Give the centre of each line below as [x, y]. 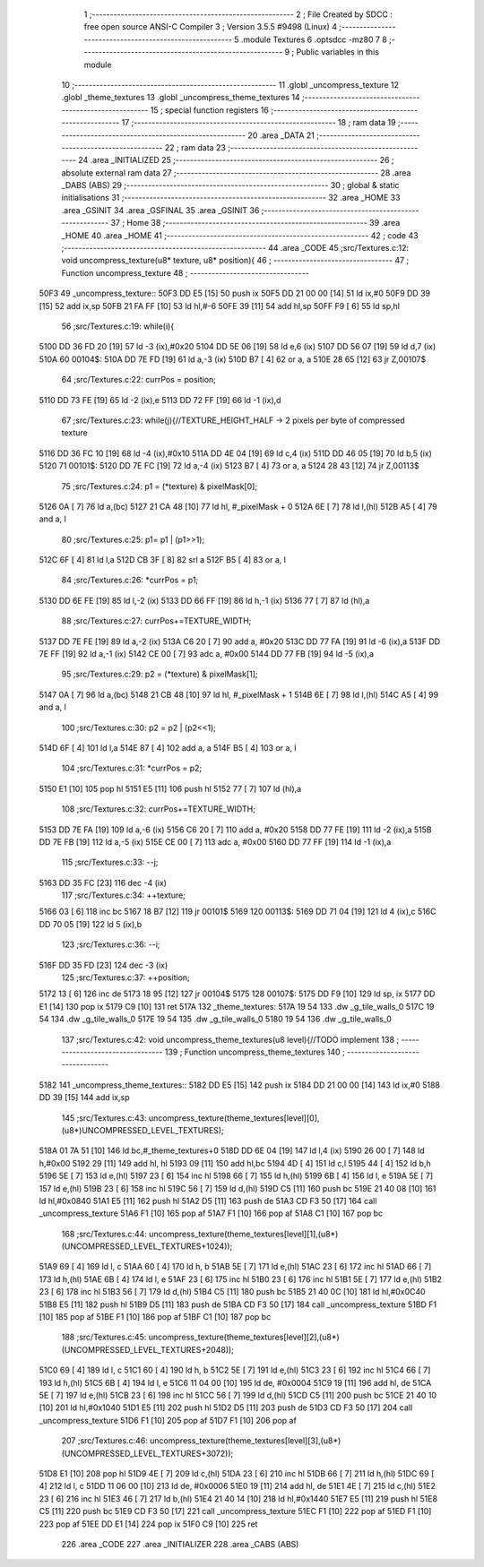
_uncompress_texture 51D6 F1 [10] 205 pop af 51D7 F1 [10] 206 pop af [168, 1420]
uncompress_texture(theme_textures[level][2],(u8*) [244, 1337]
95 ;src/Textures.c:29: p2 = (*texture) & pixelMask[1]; [160, 674]
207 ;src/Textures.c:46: [104, 1441]
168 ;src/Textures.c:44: [104, 1234]
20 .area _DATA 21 [281, 135]
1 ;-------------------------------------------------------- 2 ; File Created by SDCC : [238, 14]
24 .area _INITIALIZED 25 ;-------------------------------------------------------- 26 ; [236, 160]
